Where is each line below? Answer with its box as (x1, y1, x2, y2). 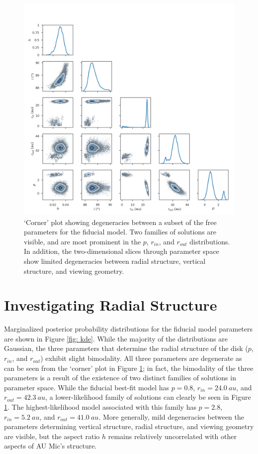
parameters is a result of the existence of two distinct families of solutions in (4, 372, 236, 383)
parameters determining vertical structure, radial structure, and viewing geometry (4, 421, 254, 432)
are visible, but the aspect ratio (4, 431, 100, 441)
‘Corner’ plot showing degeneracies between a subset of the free (24, 217, 217, 227)
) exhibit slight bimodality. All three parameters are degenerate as (40, 353, 242, 363)
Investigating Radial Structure (4, 295, 217, 315)
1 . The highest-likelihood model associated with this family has (4, 402, 196, 412)
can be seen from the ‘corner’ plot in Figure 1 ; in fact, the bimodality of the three (4, 362, 254, 373)
